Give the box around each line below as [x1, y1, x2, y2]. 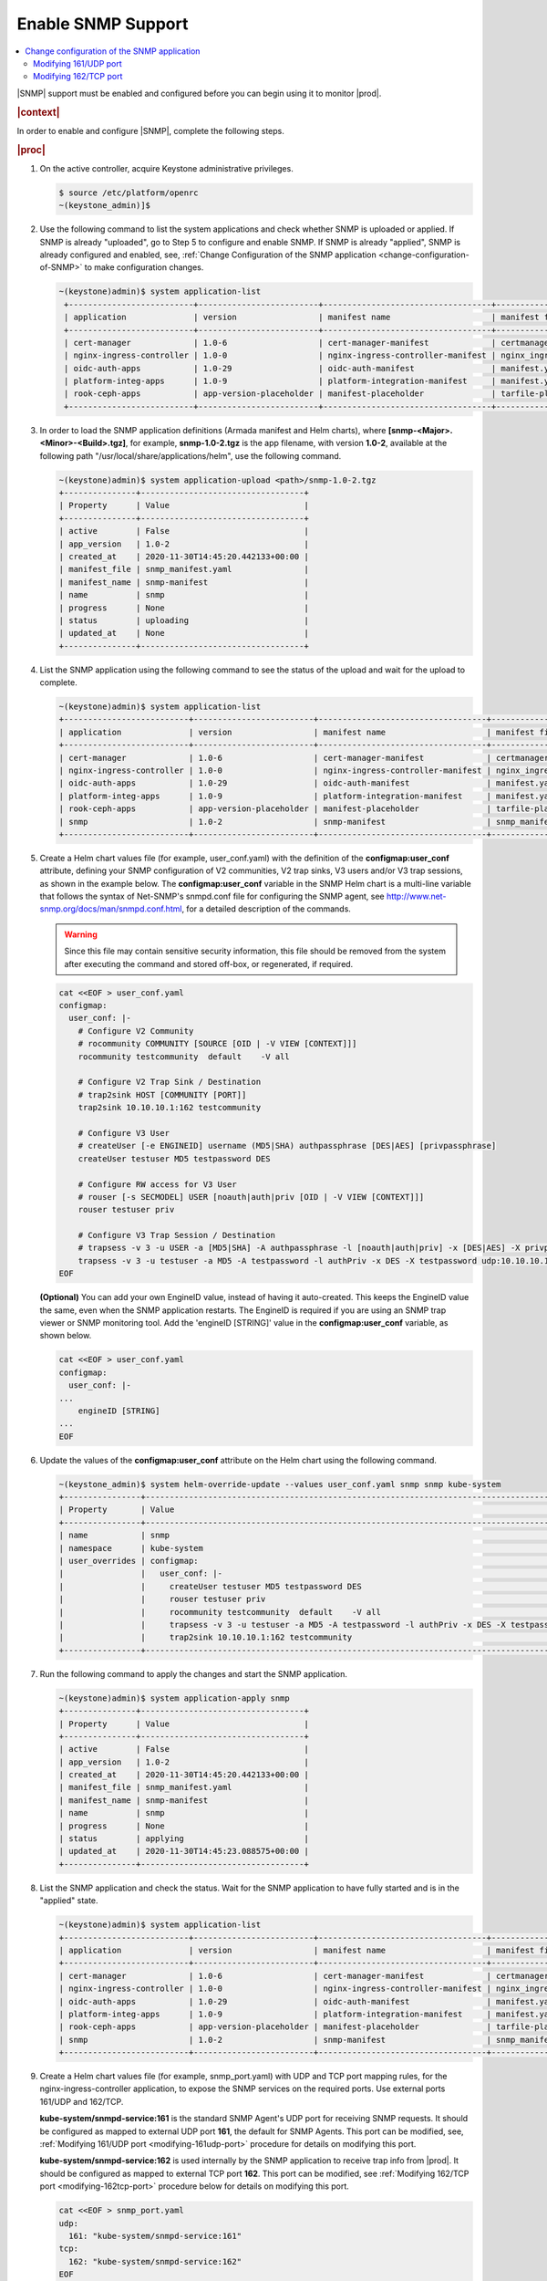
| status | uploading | [58, 615, 309, 625]
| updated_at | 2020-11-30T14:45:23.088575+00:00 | [58, 1846, 309, 1857]
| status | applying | [58, 1834, 309, 1844]
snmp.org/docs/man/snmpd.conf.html [39, 903, 182, 914]
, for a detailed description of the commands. [181, 903, 351, 914]
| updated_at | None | [58, 628, 309, 639]
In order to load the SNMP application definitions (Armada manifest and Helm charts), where [39, 424, 387, 435]
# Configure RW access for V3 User [77, 1179, 237, 1190]
